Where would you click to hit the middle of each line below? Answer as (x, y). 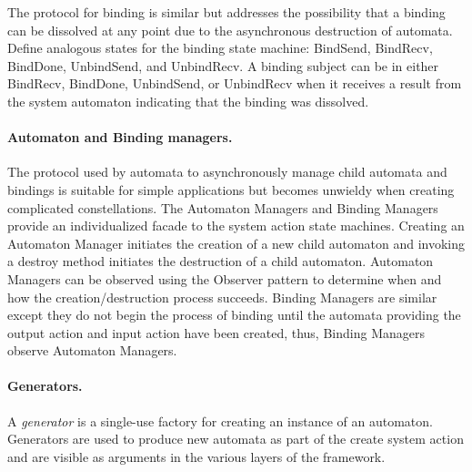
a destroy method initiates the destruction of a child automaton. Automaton (221, 261)
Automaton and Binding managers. (120, 137)
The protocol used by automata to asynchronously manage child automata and (227, 172)
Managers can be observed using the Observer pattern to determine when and (225, 278)
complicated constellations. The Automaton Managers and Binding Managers (223, 207)
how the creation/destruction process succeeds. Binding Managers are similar (222, 297)
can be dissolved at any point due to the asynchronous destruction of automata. (230, 30)
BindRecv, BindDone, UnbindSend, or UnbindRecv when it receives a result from (235, 83)
